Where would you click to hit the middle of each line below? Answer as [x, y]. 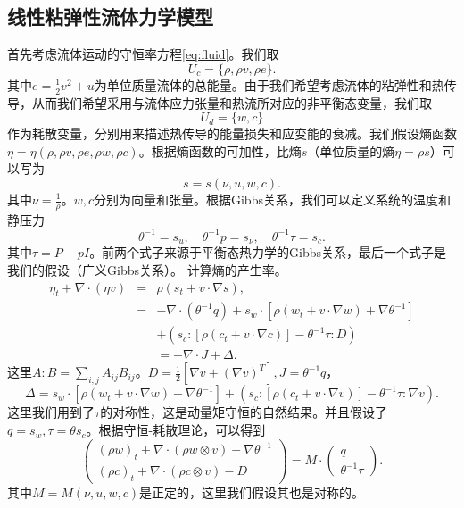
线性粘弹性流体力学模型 [110, 17]
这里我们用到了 [51, 412]
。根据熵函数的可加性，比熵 [220, 150]
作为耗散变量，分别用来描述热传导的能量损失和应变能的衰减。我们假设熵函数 [232, 133]
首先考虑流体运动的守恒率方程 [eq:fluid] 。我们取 [143, 54]
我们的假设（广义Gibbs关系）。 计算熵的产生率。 [147, 269]
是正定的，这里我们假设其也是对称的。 [252, 491]
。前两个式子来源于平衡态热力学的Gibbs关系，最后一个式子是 [268, 252]
